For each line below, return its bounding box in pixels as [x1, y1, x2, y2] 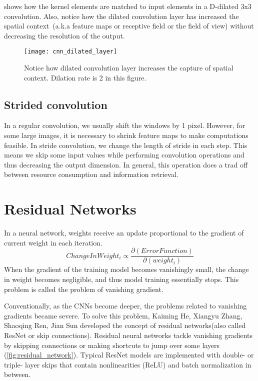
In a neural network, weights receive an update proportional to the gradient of [4, 227, 244, 238]
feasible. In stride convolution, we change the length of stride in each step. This [4, 139, 247, 150]
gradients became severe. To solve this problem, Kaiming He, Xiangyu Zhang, [4, 310, 242, 320]
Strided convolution [4, 96, 107, 112]
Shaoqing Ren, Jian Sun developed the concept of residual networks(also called [4, 320, 246, 330]
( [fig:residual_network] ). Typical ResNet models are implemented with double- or [4, 349, 254, 360]
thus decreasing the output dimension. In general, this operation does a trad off [4, 159, 248, 169]
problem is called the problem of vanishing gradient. [4, 283, 163, 294]
